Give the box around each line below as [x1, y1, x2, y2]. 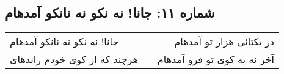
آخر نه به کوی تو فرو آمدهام [157, 52, 274, 67]
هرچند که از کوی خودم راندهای [10, 52, 138, 67]
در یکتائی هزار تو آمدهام [174, 34, 274, 49]
